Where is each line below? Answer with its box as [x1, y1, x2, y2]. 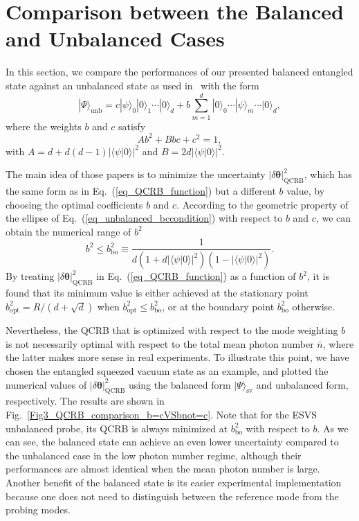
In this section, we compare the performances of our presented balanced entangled [6, 64, 353, 79]
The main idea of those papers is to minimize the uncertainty [6, 167, 266, 182]
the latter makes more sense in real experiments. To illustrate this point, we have [6, 350, 349, 364]
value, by [286, 184, 325, 198]
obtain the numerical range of [6, 224, 131, 238]
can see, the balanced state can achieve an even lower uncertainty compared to [6, 434, 339, 449]
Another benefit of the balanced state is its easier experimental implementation [6, 475, 342, 489]
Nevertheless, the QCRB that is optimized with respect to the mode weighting [6, 323, 338, 337]
